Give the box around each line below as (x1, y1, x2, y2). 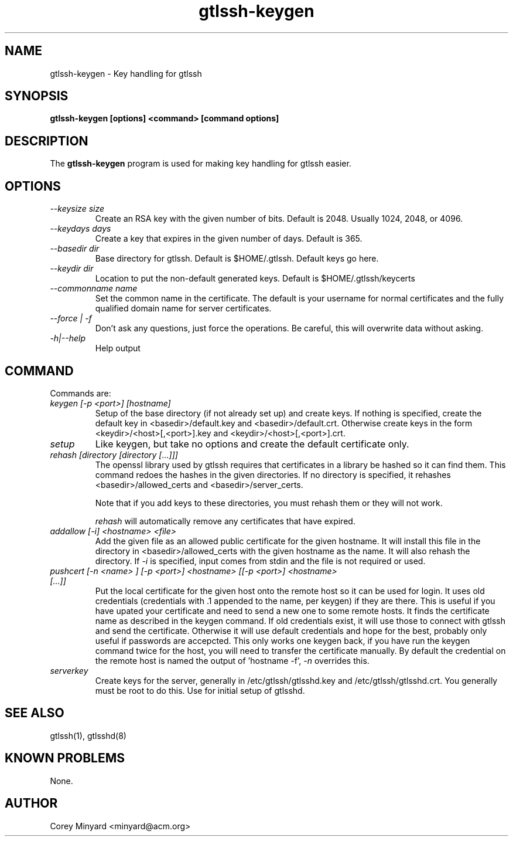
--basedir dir (50, 243, 100, 254)
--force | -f (50, 313, 92, 324)
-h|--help (50, 333, 85, 344)
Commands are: (50, 388, 111, 398)
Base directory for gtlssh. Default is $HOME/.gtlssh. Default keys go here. (95, 253, 379, 264)
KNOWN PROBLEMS (5, 751, 125, 766)
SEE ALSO (5, 706, 64, 721)
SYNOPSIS (5, 89, 69, 104)
